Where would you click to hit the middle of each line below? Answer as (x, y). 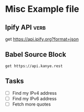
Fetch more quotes (31, 104)
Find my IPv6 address (34, 98)
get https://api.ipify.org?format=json (42, 39)
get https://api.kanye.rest (34, 66)
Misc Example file (42, 9)
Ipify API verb (25, 27)
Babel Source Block (36, 55)
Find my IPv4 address (34, 93)
